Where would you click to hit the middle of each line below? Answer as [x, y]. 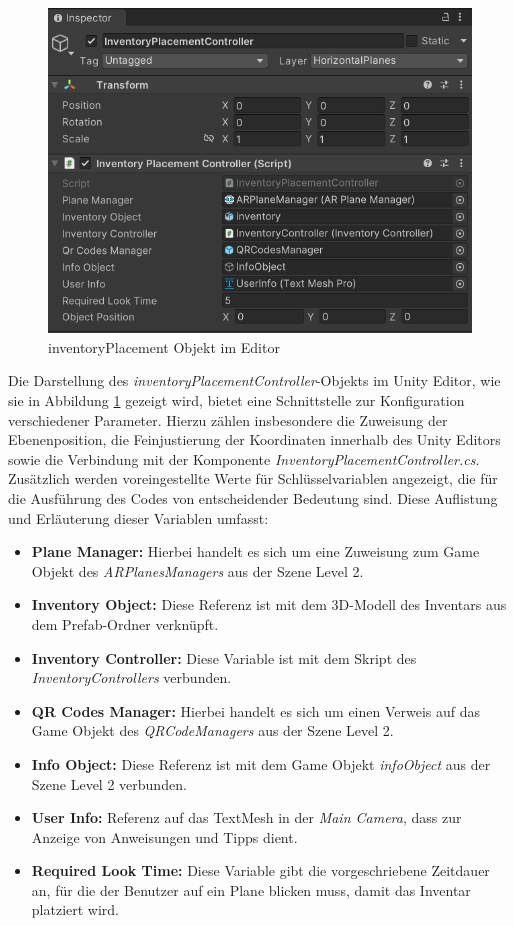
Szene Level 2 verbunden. [109, 783]
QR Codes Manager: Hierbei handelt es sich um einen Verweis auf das [256, 710]
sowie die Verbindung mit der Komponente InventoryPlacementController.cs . [244, 458]
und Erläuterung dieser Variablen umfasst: [138, 517]
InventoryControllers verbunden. [131, 677]
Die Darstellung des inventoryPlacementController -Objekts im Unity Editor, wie [254, 380]
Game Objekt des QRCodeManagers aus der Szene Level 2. [212, 730]
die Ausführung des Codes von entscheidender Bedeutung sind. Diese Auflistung [253, 497]
